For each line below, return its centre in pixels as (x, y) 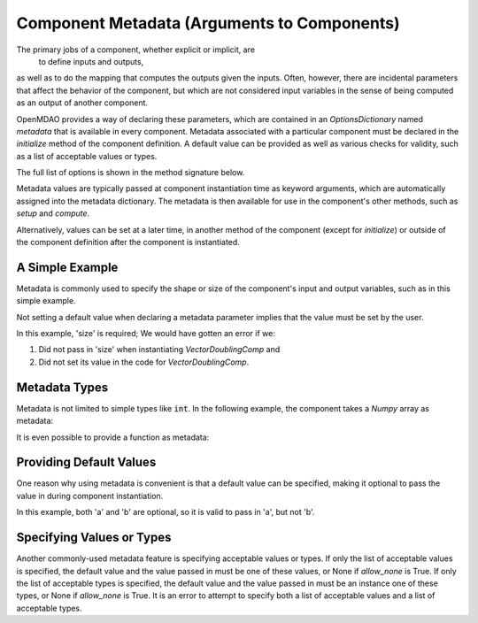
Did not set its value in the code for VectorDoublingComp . (144, 362)
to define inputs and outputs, (91, 61)
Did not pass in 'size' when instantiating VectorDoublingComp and (159, 350)
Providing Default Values (86, 462)
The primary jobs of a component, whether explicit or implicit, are (136, 50)
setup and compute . (53, 213)
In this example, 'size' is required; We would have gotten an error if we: (146, 334)
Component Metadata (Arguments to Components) (208, 23)
